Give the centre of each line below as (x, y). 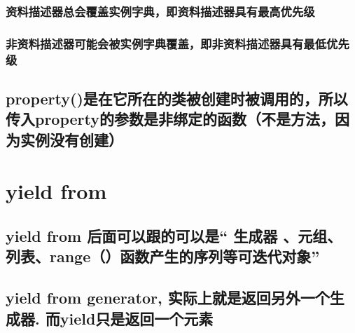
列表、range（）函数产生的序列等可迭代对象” (163, 256)
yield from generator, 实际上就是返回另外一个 (168, 298)
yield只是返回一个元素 (137, 318)
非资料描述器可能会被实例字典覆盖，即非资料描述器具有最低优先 (177, 43)
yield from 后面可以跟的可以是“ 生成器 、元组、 (174, 235)
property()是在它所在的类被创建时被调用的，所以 (177, 98)
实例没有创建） (71, 139)
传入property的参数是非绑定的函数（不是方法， (170, 119)
